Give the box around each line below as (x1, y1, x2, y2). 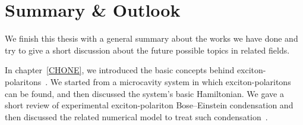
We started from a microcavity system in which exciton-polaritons (50, 75, 291, 87)
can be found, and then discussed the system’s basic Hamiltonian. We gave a (5, 87, 284, 99)
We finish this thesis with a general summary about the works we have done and (5, 32, 298, 45)
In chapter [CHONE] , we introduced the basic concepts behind (5, 64, 235, 76)
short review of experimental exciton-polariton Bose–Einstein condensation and (5, 99, 293, 111)
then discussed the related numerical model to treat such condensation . (5, 110, 268, 123)
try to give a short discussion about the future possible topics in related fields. (5, 43, 290, 56)
